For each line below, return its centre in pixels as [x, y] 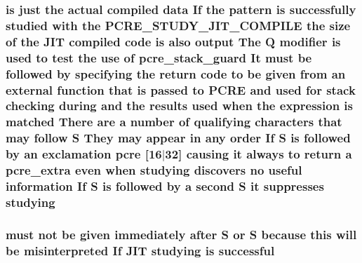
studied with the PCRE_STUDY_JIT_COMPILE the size [178, 25]
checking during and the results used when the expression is [180, 106]
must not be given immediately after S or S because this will [181, 234]
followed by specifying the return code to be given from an [176, 73]
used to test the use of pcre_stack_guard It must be [159, 57]
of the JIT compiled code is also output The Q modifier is [173, 41]
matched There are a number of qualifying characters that [174, 122]
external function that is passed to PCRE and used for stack [181, 89]
